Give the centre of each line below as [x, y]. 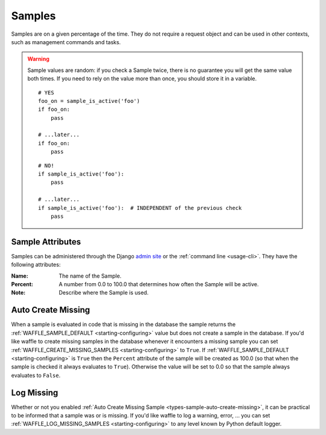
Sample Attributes [46, 242]
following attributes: [36, 265]
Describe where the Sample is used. [104, 293]
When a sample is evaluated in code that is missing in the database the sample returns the [123, 324]
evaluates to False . [36, 375]
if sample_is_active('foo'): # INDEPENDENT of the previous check [140, 208]
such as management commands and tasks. [66, 42]
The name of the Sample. [90, 276]
